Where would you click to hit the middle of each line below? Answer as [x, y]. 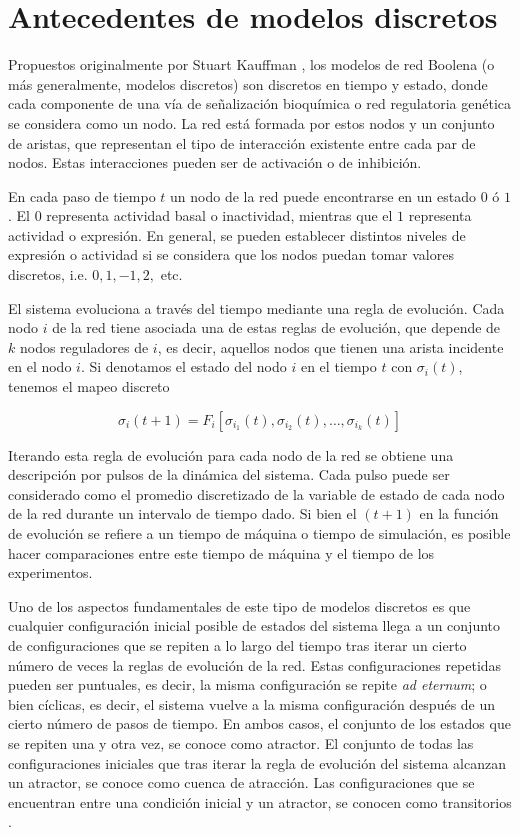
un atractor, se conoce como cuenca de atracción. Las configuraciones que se [241, 782]
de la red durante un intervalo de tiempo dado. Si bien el [182, 513]
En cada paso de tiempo [82, 195]
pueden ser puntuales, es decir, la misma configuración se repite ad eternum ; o [247, 684]
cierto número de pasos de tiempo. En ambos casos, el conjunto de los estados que [259, 723]
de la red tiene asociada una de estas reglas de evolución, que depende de [276, 327]
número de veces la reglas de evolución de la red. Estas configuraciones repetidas [255, 664]
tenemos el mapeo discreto [89, 386]
